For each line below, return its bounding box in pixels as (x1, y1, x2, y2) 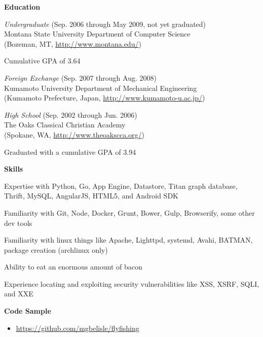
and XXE (4, 288, 33, 299)
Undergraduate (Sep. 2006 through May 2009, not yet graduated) (4, 18, 206, 29)
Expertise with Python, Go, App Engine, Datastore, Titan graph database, (4, 180, 238, 191)
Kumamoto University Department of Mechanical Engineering (4, 82, 197, 93)
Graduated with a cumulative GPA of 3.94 (4, 146, 136, 157)
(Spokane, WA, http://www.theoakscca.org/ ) (4, 129, 145, 140)
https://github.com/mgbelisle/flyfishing (16, 322, 139, 333)
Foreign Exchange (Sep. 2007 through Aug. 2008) (4, 72, 157, 83)
